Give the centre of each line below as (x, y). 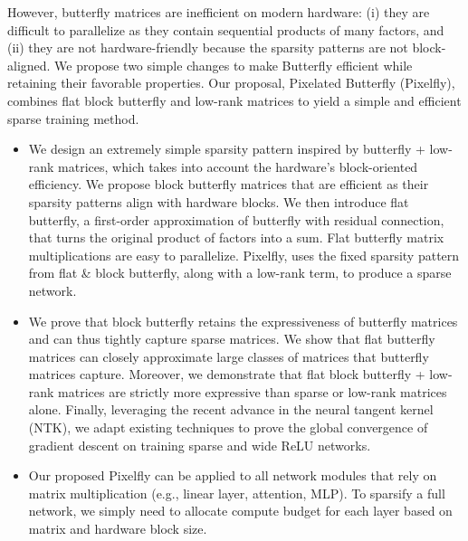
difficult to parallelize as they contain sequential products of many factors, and (226, 29)
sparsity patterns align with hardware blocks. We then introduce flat (219, 201)
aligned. (29, 65)
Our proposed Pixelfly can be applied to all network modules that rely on (233, 475)
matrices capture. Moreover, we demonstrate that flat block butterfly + (227, 374)
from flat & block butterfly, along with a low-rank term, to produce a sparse (240, 273)
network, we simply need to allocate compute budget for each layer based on (240, 511)
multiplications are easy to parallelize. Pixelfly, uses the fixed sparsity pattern (244, 255)
